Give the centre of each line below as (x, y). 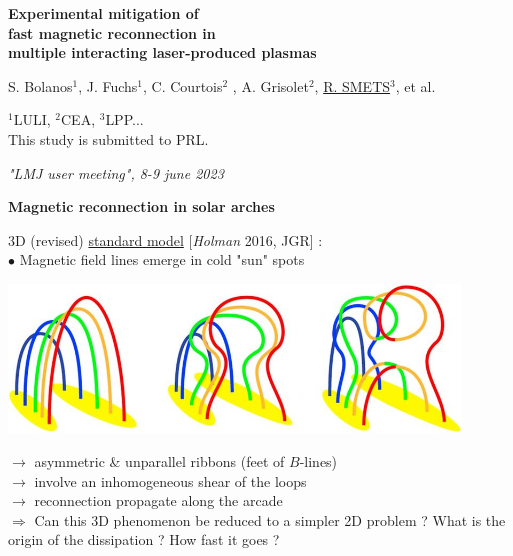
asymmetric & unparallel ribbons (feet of (159, 460)
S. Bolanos (40, 85)
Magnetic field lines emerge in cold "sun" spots (162, 259)
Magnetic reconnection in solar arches (141, 206)
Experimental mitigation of (103, 13)
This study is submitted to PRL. (108, 138)
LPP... (124, 119)
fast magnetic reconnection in (112, 32)
